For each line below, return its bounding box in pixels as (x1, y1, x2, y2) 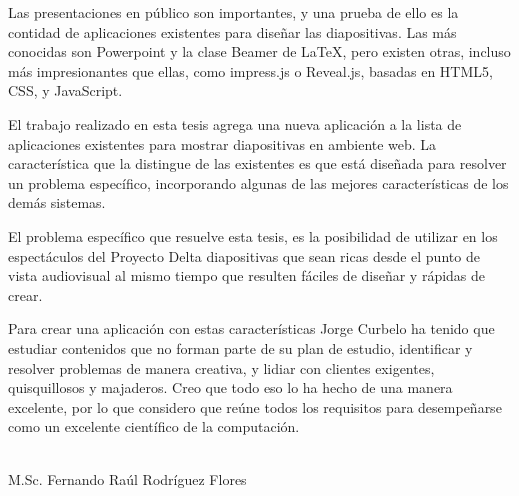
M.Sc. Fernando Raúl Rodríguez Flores (8, 469, 247, 490)
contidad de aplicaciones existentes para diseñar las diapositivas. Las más (8, 21, 457, 42)
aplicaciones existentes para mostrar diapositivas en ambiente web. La (8, 133, 437, 154)
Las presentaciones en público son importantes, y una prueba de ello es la (8, 2, 459, 22)
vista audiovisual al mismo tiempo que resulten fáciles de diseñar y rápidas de (8, 265, 486, 286)
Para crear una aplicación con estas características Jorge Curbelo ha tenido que (8, 318, 495, 339)
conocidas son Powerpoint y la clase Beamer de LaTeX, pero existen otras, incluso (8, 41, 511, 62)
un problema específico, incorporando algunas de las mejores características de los (8, 172, 509, 193)
